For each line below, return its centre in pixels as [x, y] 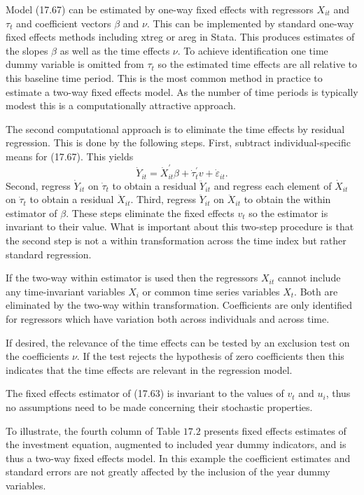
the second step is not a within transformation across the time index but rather [176, 240]
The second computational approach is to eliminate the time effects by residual [175, 128]
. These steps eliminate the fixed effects [150, 212]
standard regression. [49, 254]
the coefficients [37, 356]
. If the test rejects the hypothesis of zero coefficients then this [210, 356]
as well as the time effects [115, 50]
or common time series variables [211, 291]
